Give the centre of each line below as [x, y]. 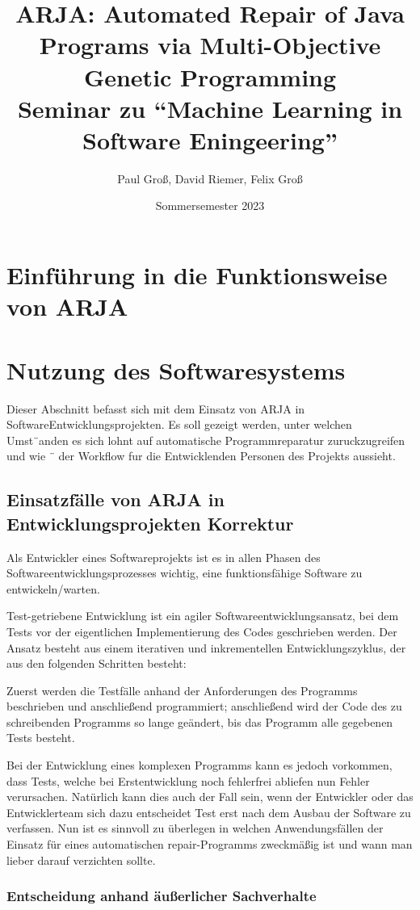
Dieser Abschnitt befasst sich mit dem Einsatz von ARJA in [156, 408]
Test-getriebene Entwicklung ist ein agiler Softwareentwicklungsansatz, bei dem [203, 616]
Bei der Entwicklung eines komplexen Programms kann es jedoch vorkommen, [199, 765]
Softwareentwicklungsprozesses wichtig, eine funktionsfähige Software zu [185, 573]
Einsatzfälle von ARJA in [115, 499]
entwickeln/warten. [53, 588]
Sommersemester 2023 [210, 205]
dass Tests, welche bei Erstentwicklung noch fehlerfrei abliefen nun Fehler [188, 780]
